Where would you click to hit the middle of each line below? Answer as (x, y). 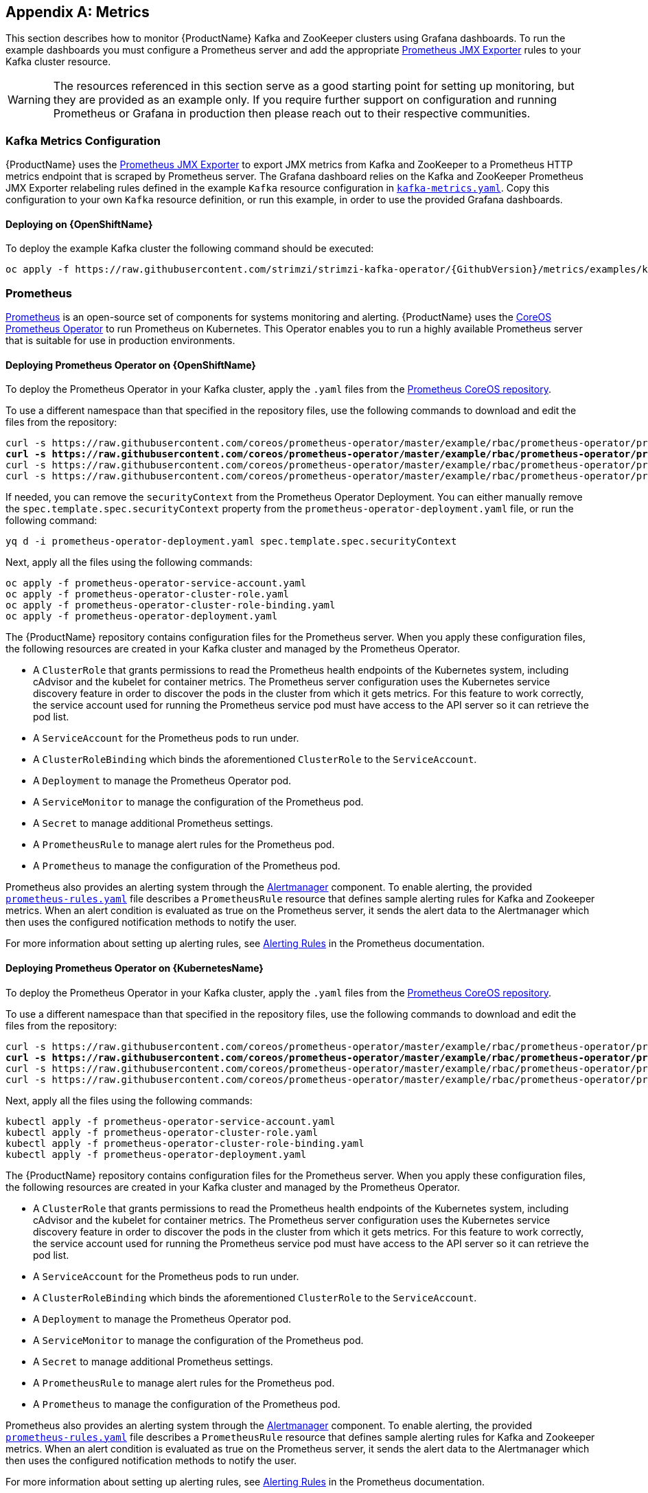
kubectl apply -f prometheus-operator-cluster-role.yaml (162, 1132)
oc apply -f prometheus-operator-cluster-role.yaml (148, 594)
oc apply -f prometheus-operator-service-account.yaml (156, 583)
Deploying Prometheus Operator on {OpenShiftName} (131, 365)
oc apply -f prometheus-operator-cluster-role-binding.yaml (171, 605)
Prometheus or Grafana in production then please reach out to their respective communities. (292, 114)
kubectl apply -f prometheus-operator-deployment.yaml (156, 1154)
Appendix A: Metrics (78, 12)
